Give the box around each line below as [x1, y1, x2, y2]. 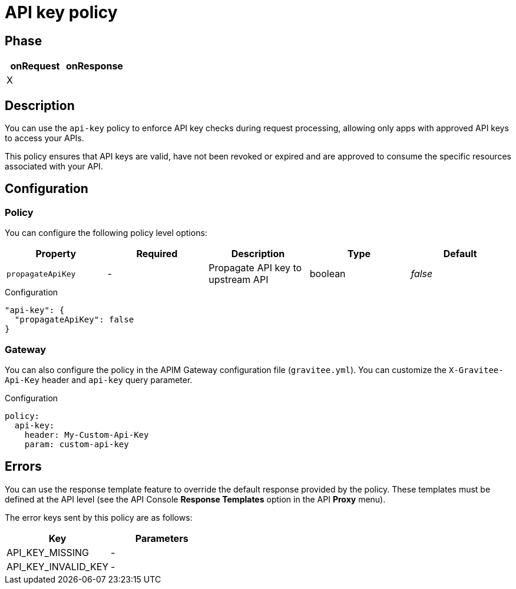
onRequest [10, 60, 60, 72]
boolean [309, 268, 346, 280]
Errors [5, 459, 42, 474]
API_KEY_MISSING [6, 546, 90, 558]
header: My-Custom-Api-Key [24, 430, 149, 440]
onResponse [65, 60, 123, 72]
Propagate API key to [209, 262, 302, 274]
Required [136, 248, 178, 260]
